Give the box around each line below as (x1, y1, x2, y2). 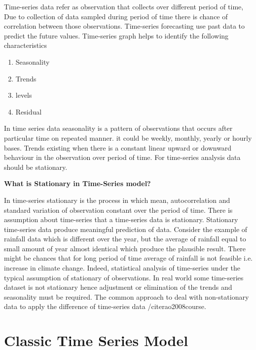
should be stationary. (4, 161, 68, 172)
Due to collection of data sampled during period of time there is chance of (4, 11, 228, 21)
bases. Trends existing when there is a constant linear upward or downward (4, 142, 232, 153)
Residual (15, 106, 42, 117)
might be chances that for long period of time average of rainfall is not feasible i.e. (4, 253, 253, 263)
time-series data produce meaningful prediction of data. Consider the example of (4, 224, 248, 234)
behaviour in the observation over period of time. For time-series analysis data (4, 152, 241, 162)
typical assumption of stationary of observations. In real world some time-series (4, 272, 244, 282)
